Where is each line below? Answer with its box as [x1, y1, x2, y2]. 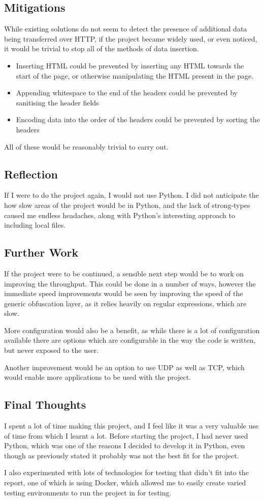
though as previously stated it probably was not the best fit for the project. [4, 450, 239, 460]
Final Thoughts [4, 397, 86, 412]
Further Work [4, 244, 79, 260]
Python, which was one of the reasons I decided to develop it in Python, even [4, 440, 245, 451]
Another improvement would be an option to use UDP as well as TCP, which [4, 362, 245, 372]
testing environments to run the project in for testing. [4, 487, 172, 497]
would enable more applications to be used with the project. [4, 372, 191, 382]
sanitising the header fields [16, 97, 99, 108]
